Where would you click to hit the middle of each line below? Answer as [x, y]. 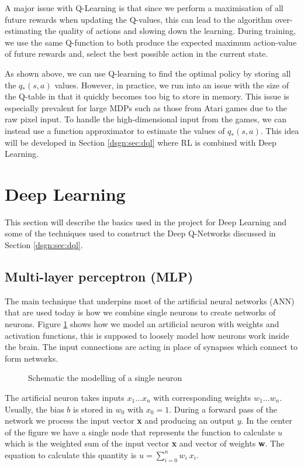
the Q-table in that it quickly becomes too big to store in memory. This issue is [147, 96]
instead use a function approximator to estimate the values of [115, 130]
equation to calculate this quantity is [71, 454]
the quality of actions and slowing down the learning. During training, [170, 31]
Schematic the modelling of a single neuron [105, 378]
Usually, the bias [34, 409]
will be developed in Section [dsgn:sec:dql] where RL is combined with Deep [141, 142]
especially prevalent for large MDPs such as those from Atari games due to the [146, 107]
